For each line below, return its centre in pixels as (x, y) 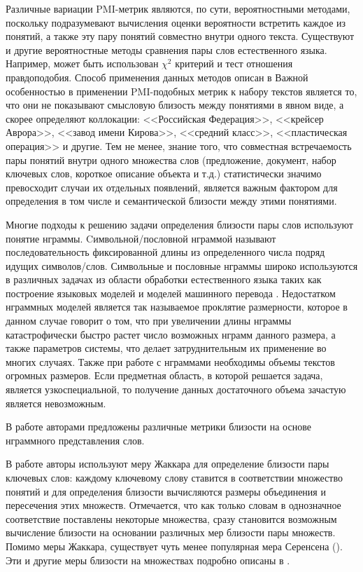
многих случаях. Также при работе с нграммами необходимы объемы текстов (170, 361)
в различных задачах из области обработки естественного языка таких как (164, 279)
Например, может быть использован (82, 63)
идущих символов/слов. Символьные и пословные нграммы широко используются (182, 265)
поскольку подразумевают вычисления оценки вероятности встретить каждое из (176, 22)
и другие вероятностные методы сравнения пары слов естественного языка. (166, 49)
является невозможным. (56, 403)
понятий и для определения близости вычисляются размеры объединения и (166, 491)
